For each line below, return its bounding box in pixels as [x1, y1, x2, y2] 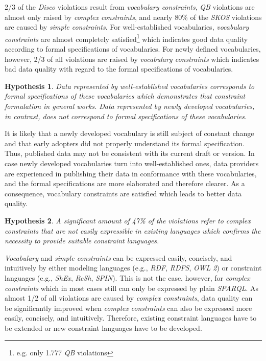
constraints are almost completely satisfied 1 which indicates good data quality [5, 32, 248, 44]
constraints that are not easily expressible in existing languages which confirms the [5, 225, 261, 236]
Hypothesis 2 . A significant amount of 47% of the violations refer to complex [5, 215, 251, 225]
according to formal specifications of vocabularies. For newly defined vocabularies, [5, 43, 261, 54]
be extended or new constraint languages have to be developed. [5, 322, 202, 333]
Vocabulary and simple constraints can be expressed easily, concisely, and [5, 252, 232, 263]
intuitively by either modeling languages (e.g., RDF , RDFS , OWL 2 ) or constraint [5, 262, 262, 273]
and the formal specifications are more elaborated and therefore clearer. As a [5, 178, 245, 189]
